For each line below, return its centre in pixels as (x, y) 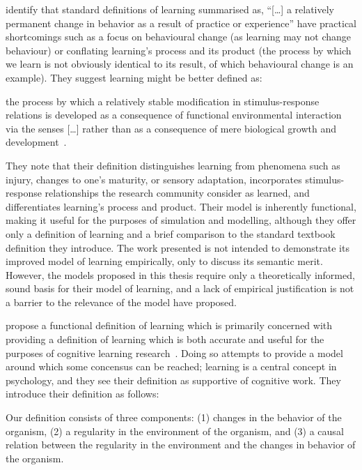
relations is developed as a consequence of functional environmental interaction (174, 115)
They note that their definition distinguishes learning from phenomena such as (173, 165)
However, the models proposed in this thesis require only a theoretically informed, (180, 274)
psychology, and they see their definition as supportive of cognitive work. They (173, 380)
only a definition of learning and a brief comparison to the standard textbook (171, 233)
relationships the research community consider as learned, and (177, 193)
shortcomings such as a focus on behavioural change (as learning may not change (179, 37)
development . (36, 142)
